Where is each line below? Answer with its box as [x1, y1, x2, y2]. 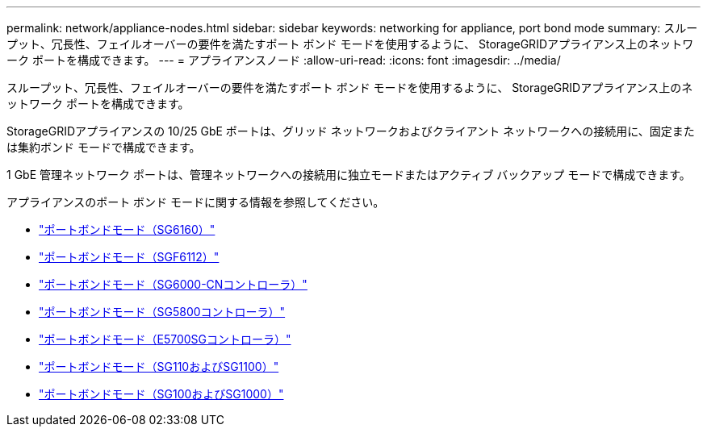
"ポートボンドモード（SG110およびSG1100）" [39, 360, 279, 373]
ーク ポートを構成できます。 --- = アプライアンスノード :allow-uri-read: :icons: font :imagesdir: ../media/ [6, 53, 561, 67]
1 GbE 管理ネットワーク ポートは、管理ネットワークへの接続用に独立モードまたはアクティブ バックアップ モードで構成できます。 [6, 168, 691, 181]
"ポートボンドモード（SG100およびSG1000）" [39, 387, 284, 401]
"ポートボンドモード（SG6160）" [39, 223, 215, 236]
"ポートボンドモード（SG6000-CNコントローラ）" [39, 277, 307, 291]
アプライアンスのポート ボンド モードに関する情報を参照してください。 [6, 195, 385, 209]
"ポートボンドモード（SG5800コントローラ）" [39, 305, 286, 319]
